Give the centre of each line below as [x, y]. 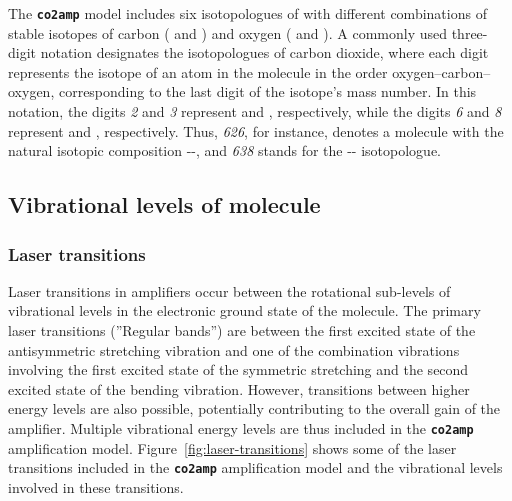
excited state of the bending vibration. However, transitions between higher [239, 388]
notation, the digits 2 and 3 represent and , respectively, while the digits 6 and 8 [255, 111]
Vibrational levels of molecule [164, 204]
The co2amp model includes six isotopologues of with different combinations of [247, 13]
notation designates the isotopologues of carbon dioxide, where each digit [264, 52]
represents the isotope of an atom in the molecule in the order [198, 71]
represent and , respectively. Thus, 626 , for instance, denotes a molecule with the [256, 130]
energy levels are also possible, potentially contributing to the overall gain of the [254, 408]
